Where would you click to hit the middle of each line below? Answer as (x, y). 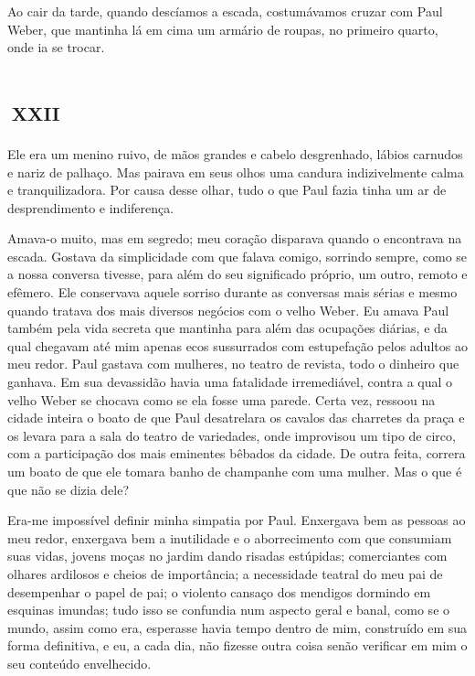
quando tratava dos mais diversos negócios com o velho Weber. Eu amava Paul (228, 310)
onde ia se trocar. (56, 47)
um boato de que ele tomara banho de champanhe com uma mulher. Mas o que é (235, 471)
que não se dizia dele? (69, 489)
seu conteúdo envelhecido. (79, 663)
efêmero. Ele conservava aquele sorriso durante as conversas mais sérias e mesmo (232, 292)
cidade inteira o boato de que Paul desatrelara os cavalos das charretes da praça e (236, 418)
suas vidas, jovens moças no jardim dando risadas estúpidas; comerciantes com (227, 556)
